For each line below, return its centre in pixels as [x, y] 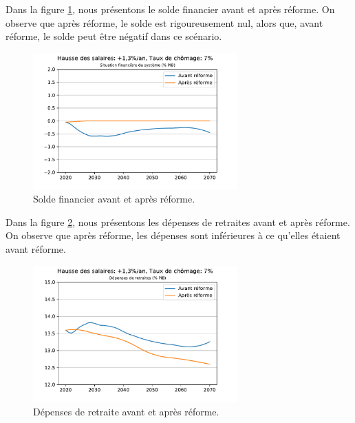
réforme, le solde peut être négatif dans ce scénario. [114, 36]
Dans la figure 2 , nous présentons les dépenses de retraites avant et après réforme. [178, 221]
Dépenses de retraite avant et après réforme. [126, 412]
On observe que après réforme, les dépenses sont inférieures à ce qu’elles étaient [173, 235]
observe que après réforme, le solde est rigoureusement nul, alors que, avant [164, 22]
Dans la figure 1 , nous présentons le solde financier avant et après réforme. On [170, 9]
